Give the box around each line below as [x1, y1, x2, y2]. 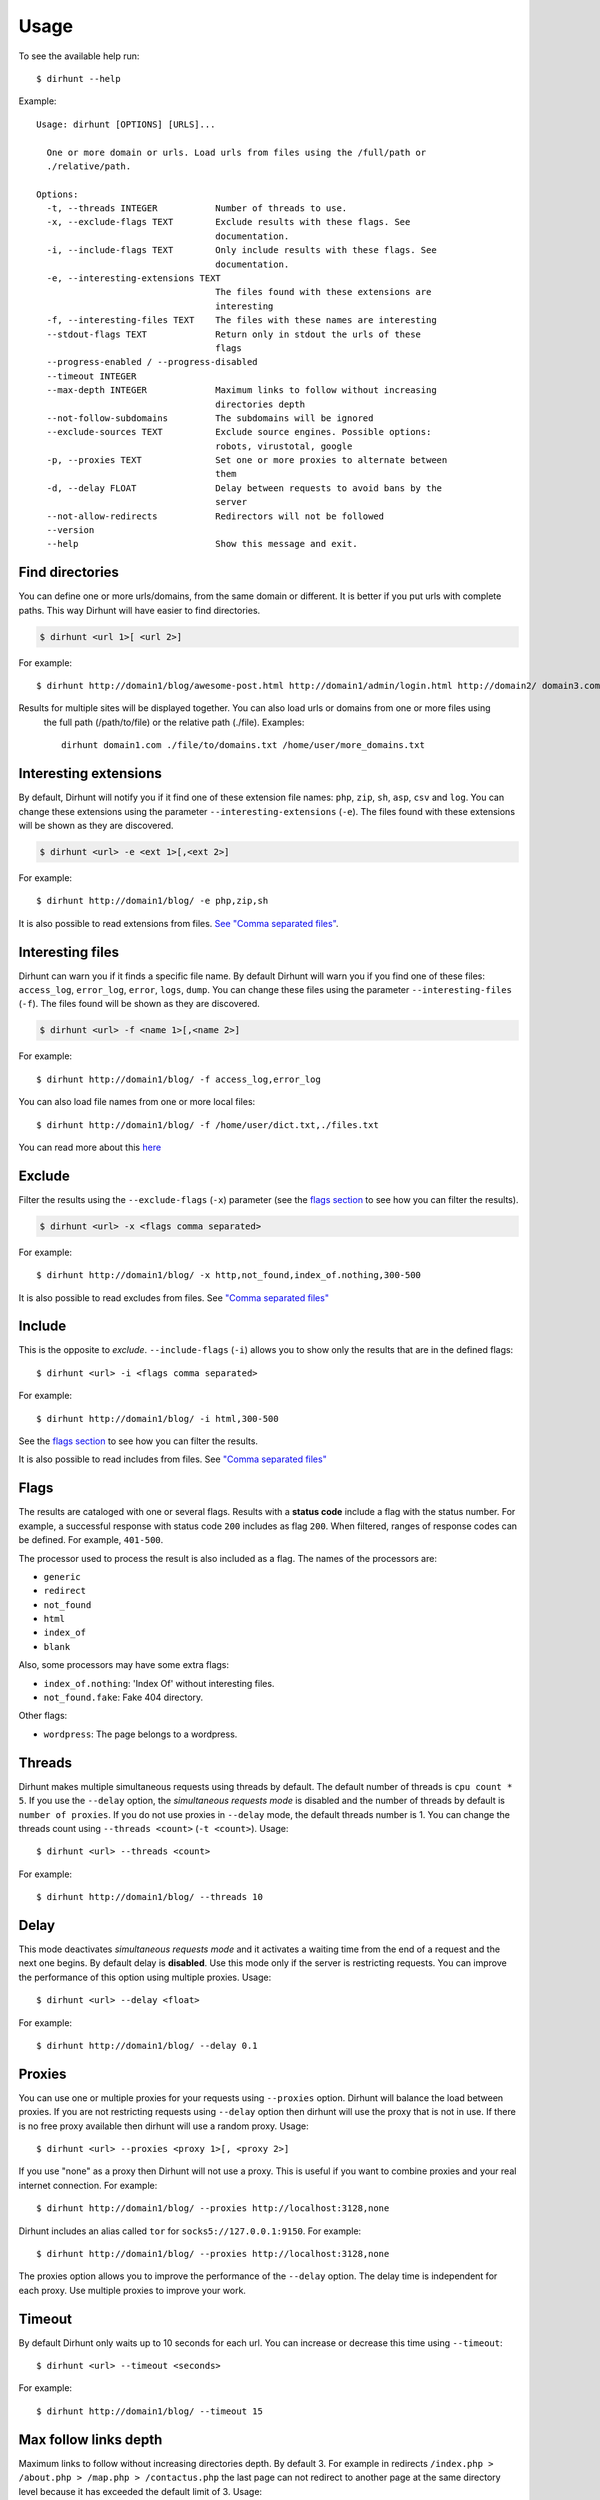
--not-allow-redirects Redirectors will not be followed [46, 510, 385, 522]
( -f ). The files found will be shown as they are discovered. [18, 998, 260, 1010]
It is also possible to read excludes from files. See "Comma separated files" [18, 1291, 330, 1304]
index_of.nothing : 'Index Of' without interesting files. [43, 1677, 275, 1689]
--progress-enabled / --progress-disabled [46, 356, 259, 368]
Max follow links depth [18, 2431, 163, 2448]
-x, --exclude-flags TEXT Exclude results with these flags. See [46, 216, 411, 228]
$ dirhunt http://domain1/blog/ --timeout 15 [36, 2405, 264, 2417]
